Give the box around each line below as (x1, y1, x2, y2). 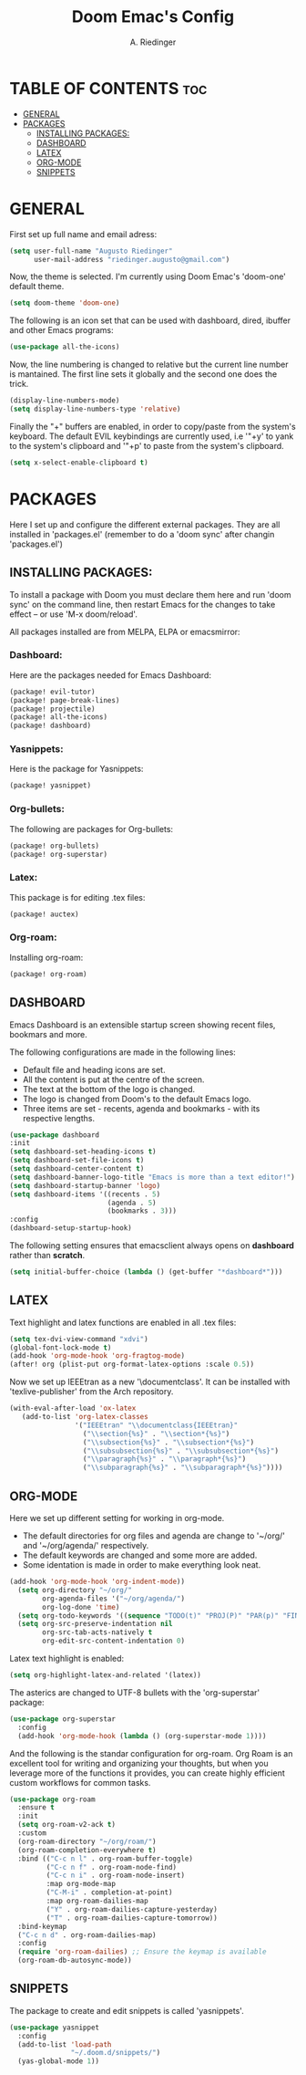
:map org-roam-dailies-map (46, 1896, 148, 1906)
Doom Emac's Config (71, 6, 235, 27)
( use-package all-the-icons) (9, 342, 120, 352)
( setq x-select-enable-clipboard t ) (9, 458, 148, 467)
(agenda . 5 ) (107, 1198, 157, 1207)
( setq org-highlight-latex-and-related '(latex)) (9, 1671, 202, 1680)
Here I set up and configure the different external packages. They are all (9, 518, 280, 530)
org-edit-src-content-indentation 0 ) (42, 1636, 185, 1646)
